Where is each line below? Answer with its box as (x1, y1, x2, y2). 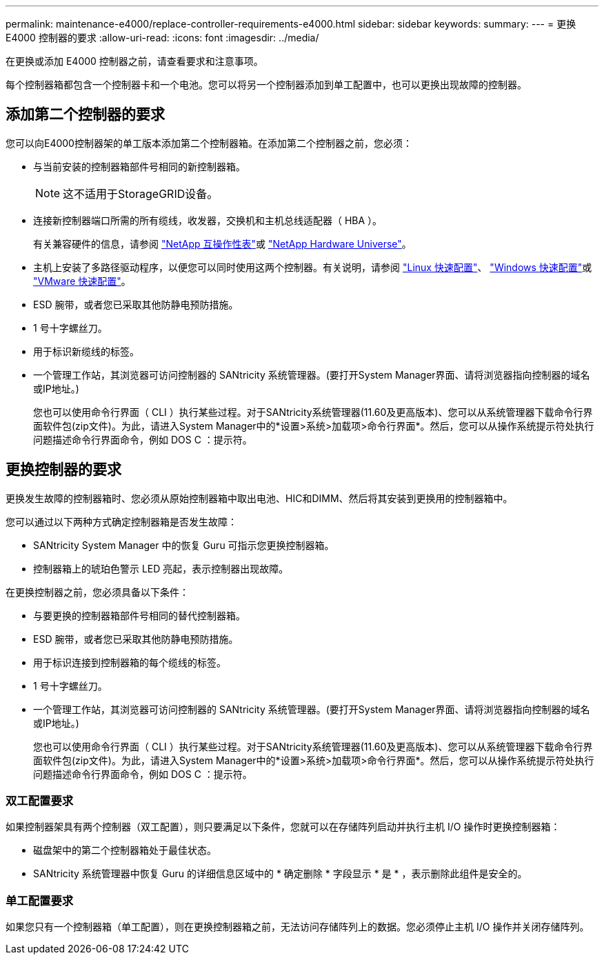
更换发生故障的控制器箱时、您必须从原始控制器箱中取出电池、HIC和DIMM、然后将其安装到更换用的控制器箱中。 (6, 492, 513, 504)
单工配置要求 (6, 893, 74, 908)
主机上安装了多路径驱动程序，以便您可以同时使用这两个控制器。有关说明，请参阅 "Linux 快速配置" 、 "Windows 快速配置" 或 (33, 261, 592, 273)
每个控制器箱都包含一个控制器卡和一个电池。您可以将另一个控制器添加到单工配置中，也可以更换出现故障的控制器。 (6, 79, 527, 90)
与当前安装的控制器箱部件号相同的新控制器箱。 (33, 160, 245, 172)
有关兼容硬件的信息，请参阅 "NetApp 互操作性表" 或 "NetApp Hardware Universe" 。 (33, 237, 412, 250)
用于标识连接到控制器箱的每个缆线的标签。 (33, 656, 226, 668)
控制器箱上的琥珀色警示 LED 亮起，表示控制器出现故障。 (33, 562, 289, 574)
